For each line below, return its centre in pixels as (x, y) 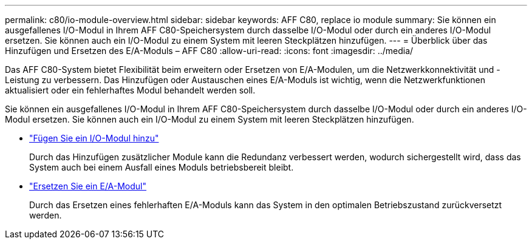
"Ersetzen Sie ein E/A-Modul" (88, 186)
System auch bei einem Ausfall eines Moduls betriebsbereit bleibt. (162, 167)
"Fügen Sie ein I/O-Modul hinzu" (94, 138)
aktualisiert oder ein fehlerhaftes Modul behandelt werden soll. (130, 90)
